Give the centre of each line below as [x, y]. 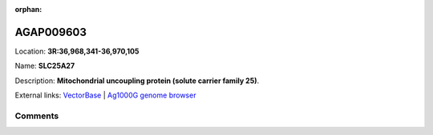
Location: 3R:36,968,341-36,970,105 [77, 51]
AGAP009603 [51, 32]
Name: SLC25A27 [45, 66]
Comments [37, 116]
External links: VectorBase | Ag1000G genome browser [105, 95]
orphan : [28, 9]
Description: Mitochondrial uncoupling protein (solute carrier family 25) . [137, 81]
